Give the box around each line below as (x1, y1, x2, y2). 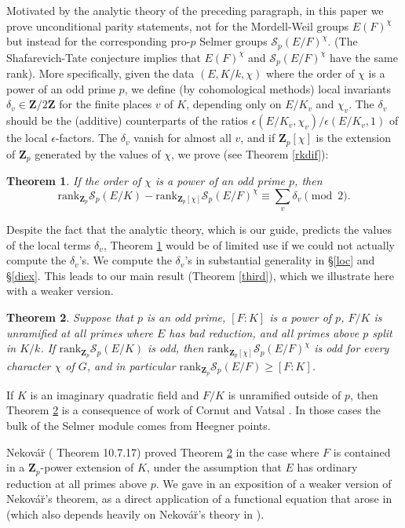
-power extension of (40, 459, 134, 475)
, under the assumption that (146, 459, 282, 475)
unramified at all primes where (6, 324, 153, 340)
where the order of (265, 65, 355, 82)
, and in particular (86, 357, 176, 373)
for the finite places (59, 96, 152, 112)
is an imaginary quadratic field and (30, 386, 199, 402)
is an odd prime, (146, 308, 226, 325)
